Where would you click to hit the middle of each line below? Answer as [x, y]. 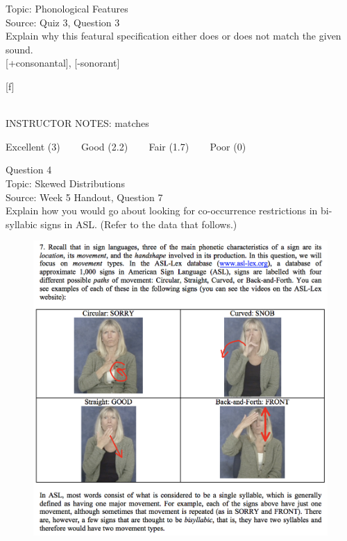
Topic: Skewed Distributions [65, 183]
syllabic [22, 224]
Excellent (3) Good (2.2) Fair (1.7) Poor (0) [126, 146]
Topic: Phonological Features [67, 8]
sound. [19, 49]
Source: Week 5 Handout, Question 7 [84, 197]
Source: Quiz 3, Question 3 [63, 22]
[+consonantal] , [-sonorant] [63, 63]
